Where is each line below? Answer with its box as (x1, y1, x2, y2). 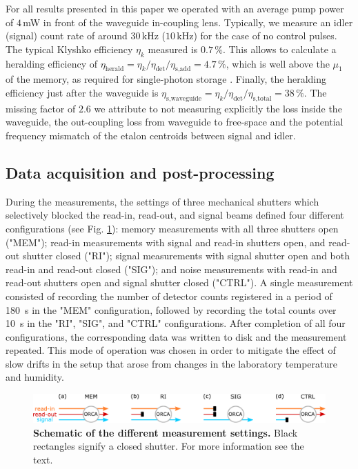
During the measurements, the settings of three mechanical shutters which (6, 194, 319, 208)
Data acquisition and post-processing (6, 161, 275, 183)
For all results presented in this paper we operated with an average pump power (6, 1, 344, 15)
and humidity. (6, 370, 64, 384)
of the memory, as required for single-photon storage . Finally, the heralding (6, 72, 327, 86)
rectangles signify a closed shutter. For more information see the (33, 439, 304, 453)
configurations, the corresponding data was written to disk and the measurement (6, 329, 347, 343)
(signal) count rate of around (6, 28, 128, 43)
